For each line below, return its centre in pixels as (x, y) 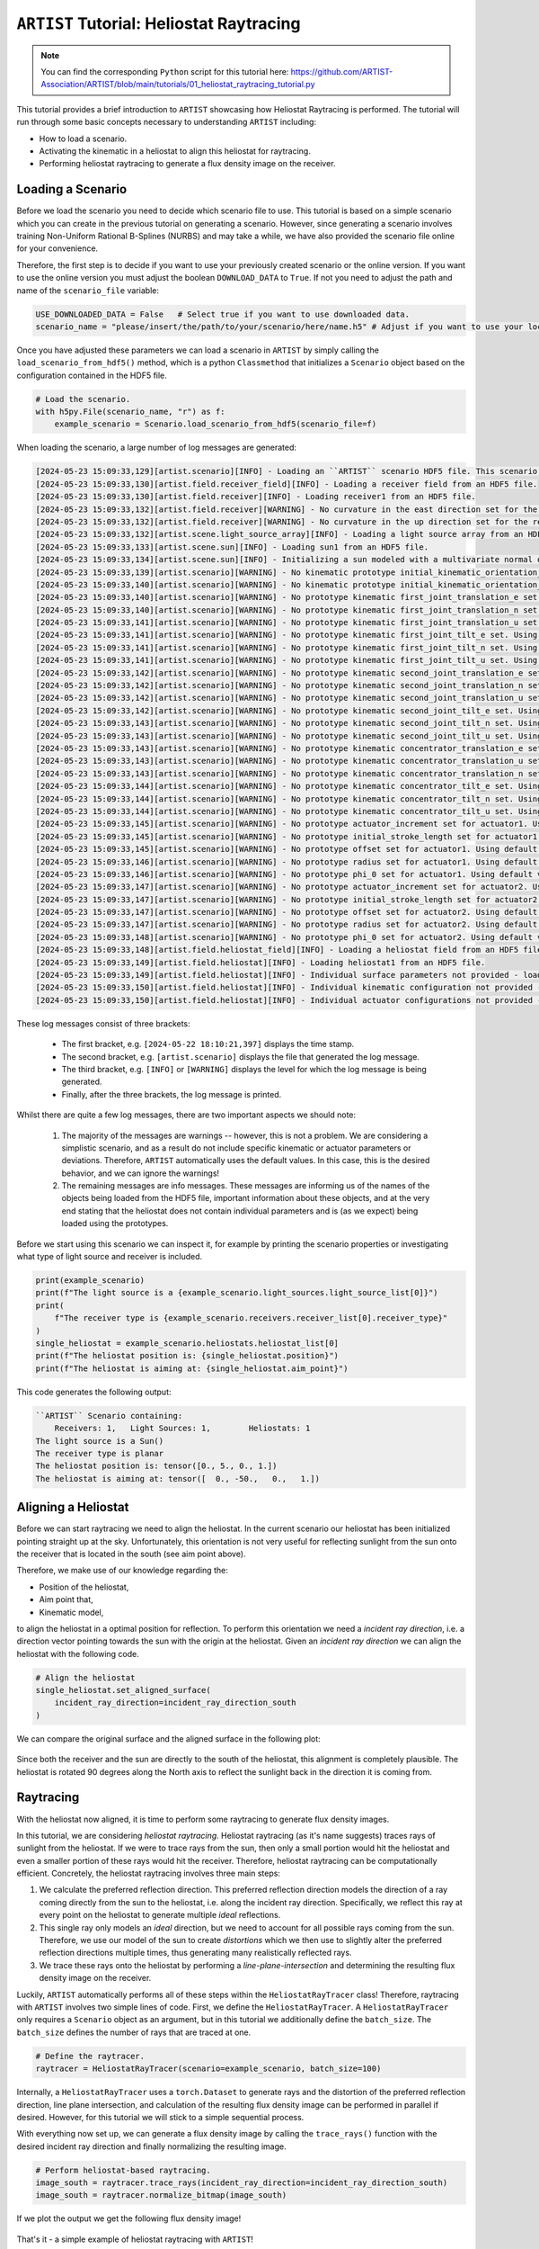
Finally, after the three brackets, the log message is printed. (172, 1094)
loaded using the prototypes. (115, 1223)
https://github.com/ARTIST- (342, 71)
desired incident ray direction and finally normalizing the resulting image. (151, 2146)
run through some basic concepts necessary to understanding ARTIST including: (167, 122)
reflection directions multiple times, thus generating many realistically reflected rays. (195, 1953)
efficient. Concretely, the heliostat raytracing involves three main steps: (148, 1873)
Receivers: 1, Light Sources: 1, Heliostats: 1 (182, 1429)
